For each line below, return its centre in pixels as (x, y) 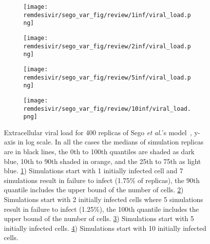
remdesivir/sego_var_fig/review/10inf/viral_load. (107, 109)
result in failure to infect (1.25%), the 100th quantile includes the (102, 209)
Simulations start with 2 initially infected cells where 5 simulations (104, 199)
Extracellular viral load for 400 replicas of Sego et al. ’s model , (98, 132)
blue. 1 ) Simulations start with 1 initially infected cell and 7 (94, 171)
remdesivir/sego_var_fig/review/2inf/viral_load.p (107, 46)
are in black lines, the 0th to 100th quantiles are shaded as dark (99, 152)
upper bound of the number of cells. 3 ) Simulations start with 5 (99, 218)
